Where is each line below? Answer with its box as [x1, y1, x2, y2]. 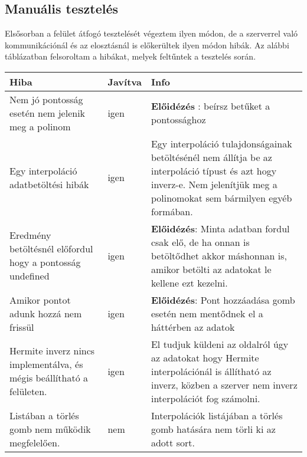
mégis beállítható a [9, 371, 88, 385]
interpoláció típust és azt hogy [151, 163, 277, 177]
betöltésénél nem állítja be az [151, 150, 272, 164]
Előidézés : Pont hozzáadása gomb [151, 292, 295, 307]
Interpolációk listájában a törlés [151, 408, 283, 422]
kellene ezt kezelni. [151, 275, 228, 290]
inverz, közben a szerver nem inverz [151, 377, 298, 392]
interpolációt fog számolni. [151, 391, 260, 405]
